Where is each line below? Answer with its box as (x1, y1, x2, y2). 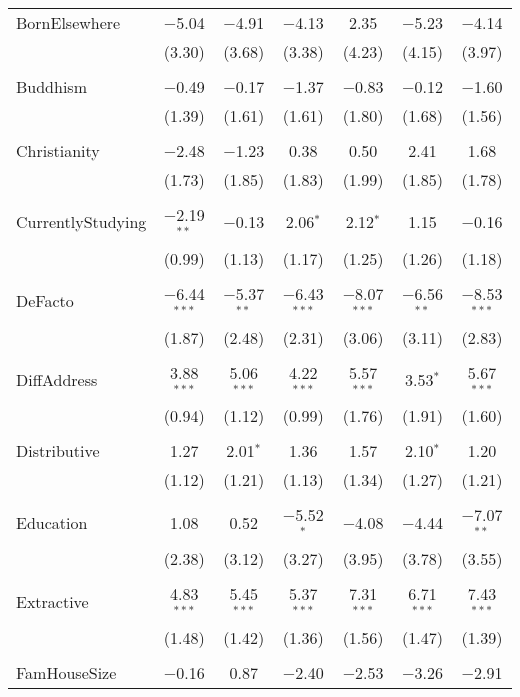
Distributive (16, 439, 100, 463)
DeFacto (16, 289, 74, 313)
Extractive (16, 589, 89, 613)
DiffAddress (16, 367, 98, 391)
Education (16, 510, 88, 534)
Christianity (16, 139, 100, 162)
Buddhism (16, 75, 87, 98)
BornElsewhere (16, 11, 121, 34)
